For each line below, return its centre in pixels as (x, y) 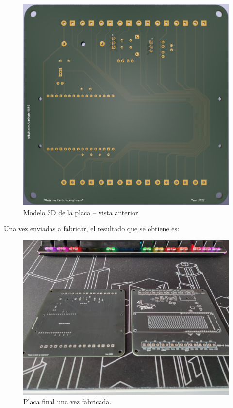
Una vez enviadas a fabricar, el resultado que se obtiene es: (92, 229)
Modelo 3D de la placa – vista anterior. (82, 212)
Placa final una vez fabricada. (67, 401)
